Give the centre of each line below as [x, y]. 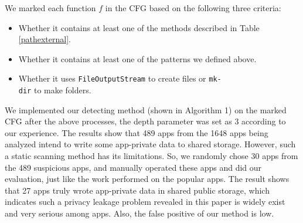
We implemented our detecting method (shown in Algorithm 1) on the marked [146, 109]
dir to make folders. [55, 90]
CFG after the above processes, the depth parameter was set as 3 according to [145, 121]
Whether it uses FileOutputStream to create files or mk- [120, 78]
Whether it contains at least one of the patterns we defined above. [137, 58]
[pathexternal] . [45, 39]
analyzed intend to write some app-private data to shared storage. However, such [150, 144]
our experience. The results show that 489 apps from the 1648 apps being [137, 132]
